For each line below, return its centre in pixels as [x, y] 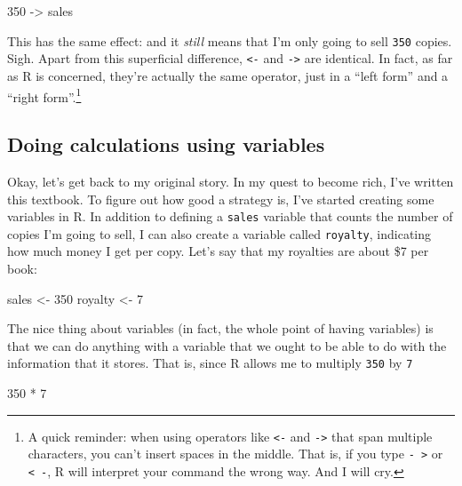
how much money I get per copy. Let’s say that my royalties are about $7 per [218, 251]
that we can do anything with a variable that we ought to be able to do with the [227, 345]
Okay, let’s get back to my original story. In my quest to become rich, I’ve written [231, 181]
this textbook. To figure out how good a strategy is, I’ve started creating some [221, 199]
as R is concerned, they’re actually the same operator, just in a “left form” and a [228, 75]
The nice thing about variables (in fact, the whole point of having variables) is [220, 328]
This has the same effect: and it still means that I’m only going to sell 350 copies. [230, 40]
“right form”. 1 [44, 95]
